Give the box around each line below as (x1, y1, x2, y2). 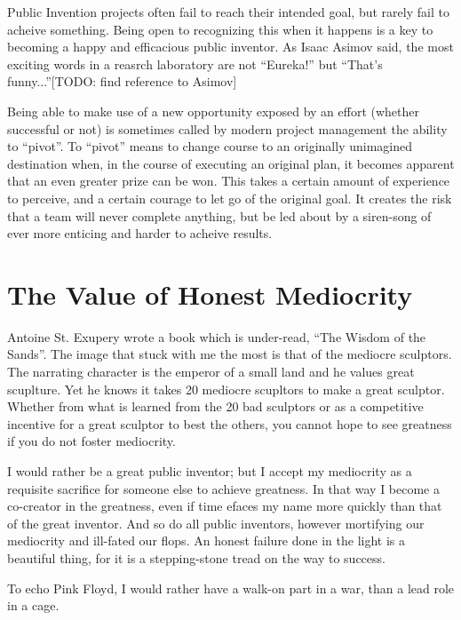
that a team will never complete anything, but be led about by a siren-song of (7, 206, 432, 225)
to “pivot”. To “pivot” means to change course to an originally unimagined (7, 137, 413, 155)
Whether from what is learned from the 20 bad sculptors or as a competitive (7, 397, 424, 416)
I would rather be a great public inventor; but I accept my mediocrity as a (7, 462, 412, 480)
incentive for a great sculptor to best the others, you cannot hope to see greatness (7, 414, 452, 433)
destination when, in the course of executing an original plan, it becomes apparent (7, 154, 455, 172)
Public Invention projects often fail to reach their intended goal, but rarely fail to (7, 3, 449, 20)
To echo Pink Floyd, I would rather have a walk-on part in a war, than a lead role (7, 578, 455, 597)
